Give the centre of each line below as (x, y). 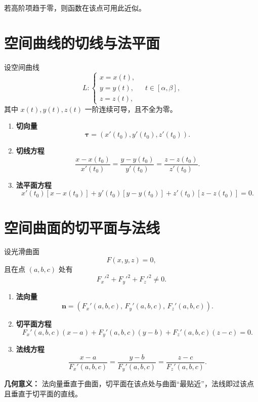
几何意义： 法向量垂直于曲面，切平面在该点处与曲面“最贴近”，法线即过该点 (129, 384)
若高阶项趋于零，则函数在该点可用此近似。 (75, 8)
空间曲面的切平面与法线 (82, 227)
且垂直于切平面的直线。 (43, 393)
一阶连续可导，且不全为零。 (131, 109)
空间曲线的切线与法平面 (82, 42)
